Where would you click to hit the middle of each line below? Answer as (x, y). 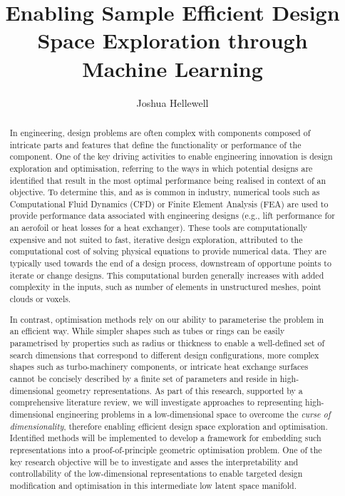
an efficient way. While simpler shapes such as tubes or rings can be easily (147, 331)
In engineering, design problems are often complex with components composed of (160, 132)
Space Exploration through (172, 40)
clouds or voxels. (40, 299)
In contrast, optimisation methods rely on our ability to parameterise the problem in (167, 319)
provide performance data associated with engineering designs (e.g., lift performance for (172, 216)
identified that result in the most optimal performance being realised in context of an (168, 180)
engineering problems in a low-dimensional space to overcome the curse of (194, 414)
